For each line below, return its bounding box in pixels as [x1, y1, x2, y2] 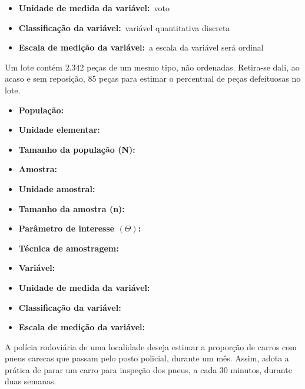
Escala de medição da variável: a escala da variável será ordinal [18, 41, 264, 53]
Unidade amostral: [18, 182, 95, 195]
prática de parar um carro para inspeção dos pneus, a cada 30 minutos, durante [5, 363, 292, 375]
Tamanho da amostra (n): [18, 202, 125, 214]
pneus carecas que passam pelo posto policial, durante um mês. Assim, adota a [5, 352, 289, 364]
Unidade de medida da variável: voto [18, 2, 170, 14]
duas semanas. [5, 375, 57, 387]
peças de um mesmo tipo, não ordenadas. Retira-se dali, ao [87, 61, 300, 73]
